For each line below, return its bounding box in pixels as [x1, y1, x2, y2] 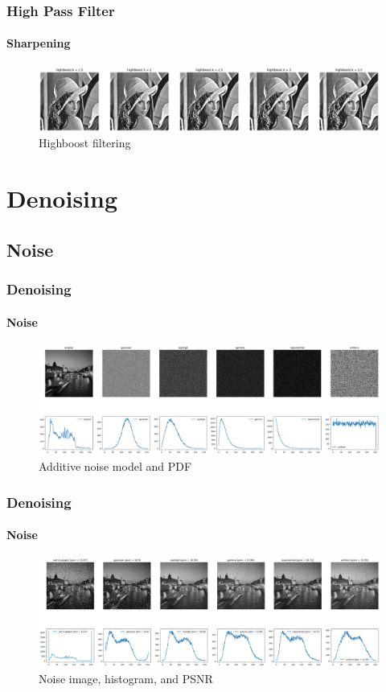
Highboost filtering [39, 134, 131, 151]
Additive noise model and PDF [39, 458, 192, 475]
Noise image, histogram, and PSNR [39, 670, 213, 687]
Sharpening [6, 35, 71, 51]
